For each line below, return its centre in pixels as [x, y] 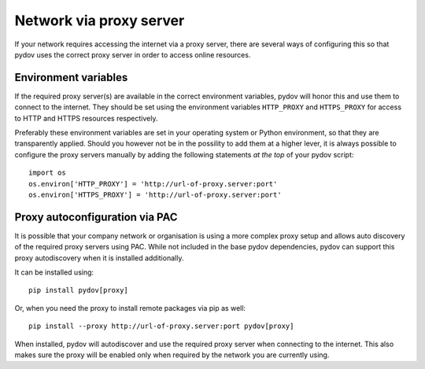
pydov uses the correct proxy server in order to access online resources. [133, 54]
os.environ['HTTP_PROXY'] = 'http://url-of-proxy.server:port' [153, 184]
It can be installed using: [54, 272]
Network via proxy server [100, 20]
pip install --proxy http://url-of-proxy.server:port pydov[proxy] [161, 326]
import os [47, 173]
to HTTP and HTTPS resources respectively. [86, 118]
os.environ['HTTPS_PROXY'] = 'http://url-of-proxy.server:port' [155, 194]
